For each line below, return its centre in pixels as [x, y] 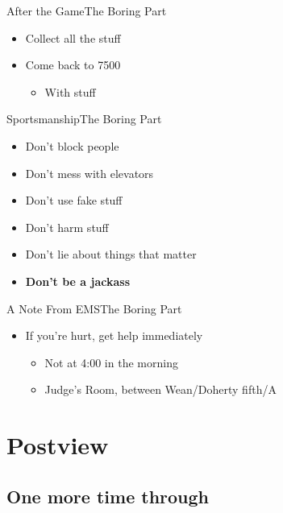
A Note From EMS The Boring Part [94, 308]
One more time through [108, 496]
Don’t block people [72, 145]
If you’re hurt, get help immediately [114, 335]
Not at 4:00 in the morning [111, 362]
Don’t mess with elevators [89, 173]
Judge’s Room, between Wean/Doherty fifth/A [160, 389]
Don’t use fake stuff [74, 200]
